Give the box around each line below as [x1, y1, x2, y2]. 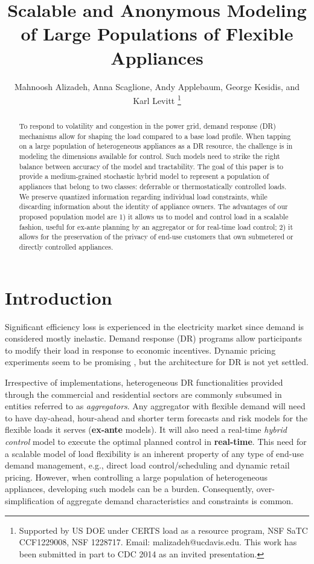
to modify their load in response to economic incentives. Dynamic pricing [5, 343, 276, 356]
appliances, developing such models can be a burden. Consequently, [5, 482, 254, 495]
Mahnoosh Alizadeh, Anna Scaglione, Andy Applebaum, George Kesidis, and [14, 80, 300, 92]
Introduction [5, 285, 112, 310]
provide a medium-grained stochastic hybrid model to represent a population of [19, 171, 269, 181]
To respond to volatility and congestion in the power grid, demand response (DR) [19, 121, 276, 131]
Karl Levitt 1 [133, 92, 181, 106]
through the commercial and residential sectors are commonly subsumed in [5, 387, 282, 400]
